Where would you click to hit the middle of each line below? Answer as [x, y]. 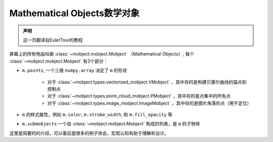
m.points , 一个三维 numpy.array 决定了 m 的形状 [75, 70]
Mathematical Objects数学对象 [75, 13]
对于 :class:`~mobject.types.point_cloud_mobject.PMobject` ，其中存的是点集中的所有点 [139, 96]
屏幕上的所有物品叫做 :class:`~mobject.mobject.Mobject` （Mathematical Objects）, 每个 [102, 54]
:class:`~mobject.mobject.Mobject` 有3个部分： [59, 61]
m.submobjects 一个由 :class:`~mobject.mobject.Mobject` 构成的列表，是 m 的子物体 [111, 124]
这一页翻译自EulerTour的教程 [53, 40]
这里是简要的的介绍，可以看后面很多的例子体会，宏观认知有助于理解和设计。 [89, 133]
